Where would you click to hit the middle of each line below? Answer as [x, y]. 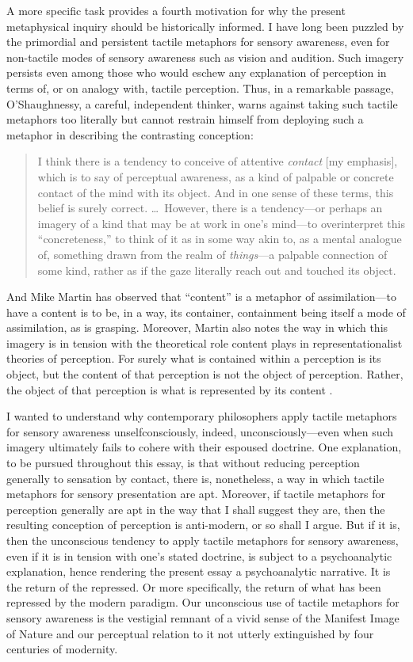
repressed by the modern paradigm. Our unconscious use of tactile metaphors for [203, 602]
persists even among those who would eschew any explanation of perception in [197, 72]
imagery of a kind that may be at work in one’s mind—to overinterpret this [221, 223]
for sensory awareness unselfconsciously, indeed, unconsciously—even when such [200, 431]
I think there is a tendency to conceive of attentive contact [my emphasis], [218, 161]
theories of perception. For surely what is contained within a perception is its [194, 358]
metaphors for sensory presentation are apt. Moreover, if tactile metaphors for [196, 494]
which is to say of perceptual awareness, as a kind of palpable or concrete [216, 176]
